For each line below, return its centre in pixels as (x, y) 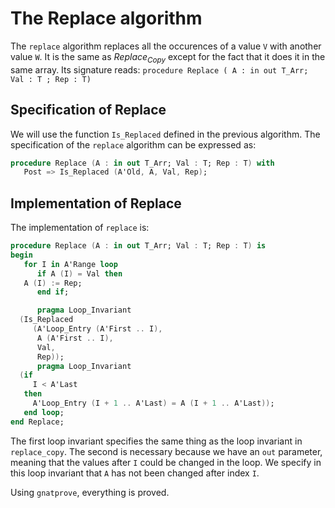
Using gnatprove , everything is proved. (90, 492)
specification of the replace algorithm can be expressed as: (133, 144)
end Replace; (37, 422)
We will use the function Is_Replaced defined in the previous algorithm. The (165, 134)
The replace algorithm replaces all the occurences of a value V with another (166, 46)
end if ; (53, 292)
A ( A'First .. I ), (75, 338)
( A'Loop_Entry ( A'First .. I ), (97, 329)
